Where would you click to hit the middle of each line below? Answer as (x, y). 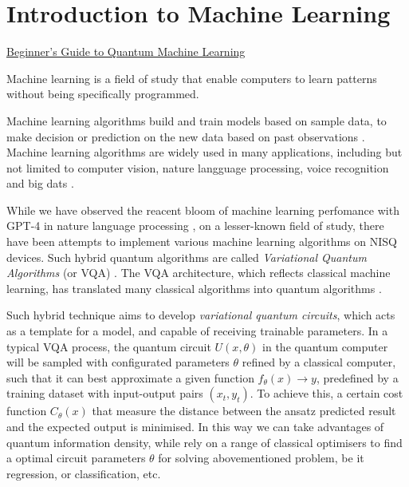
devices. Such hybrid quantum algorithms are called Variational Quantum (187, 257)
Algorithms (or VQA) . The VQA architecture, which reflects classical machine (199, 273)
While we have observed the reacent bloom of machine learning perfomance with (203, 210)
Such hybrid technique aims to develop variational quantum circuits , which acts (201, 315)
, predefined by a (357, 377)
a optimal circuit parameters (76, 458)
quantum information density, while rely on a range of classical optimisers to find (204, 442)
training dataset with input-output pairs (105, 393)
